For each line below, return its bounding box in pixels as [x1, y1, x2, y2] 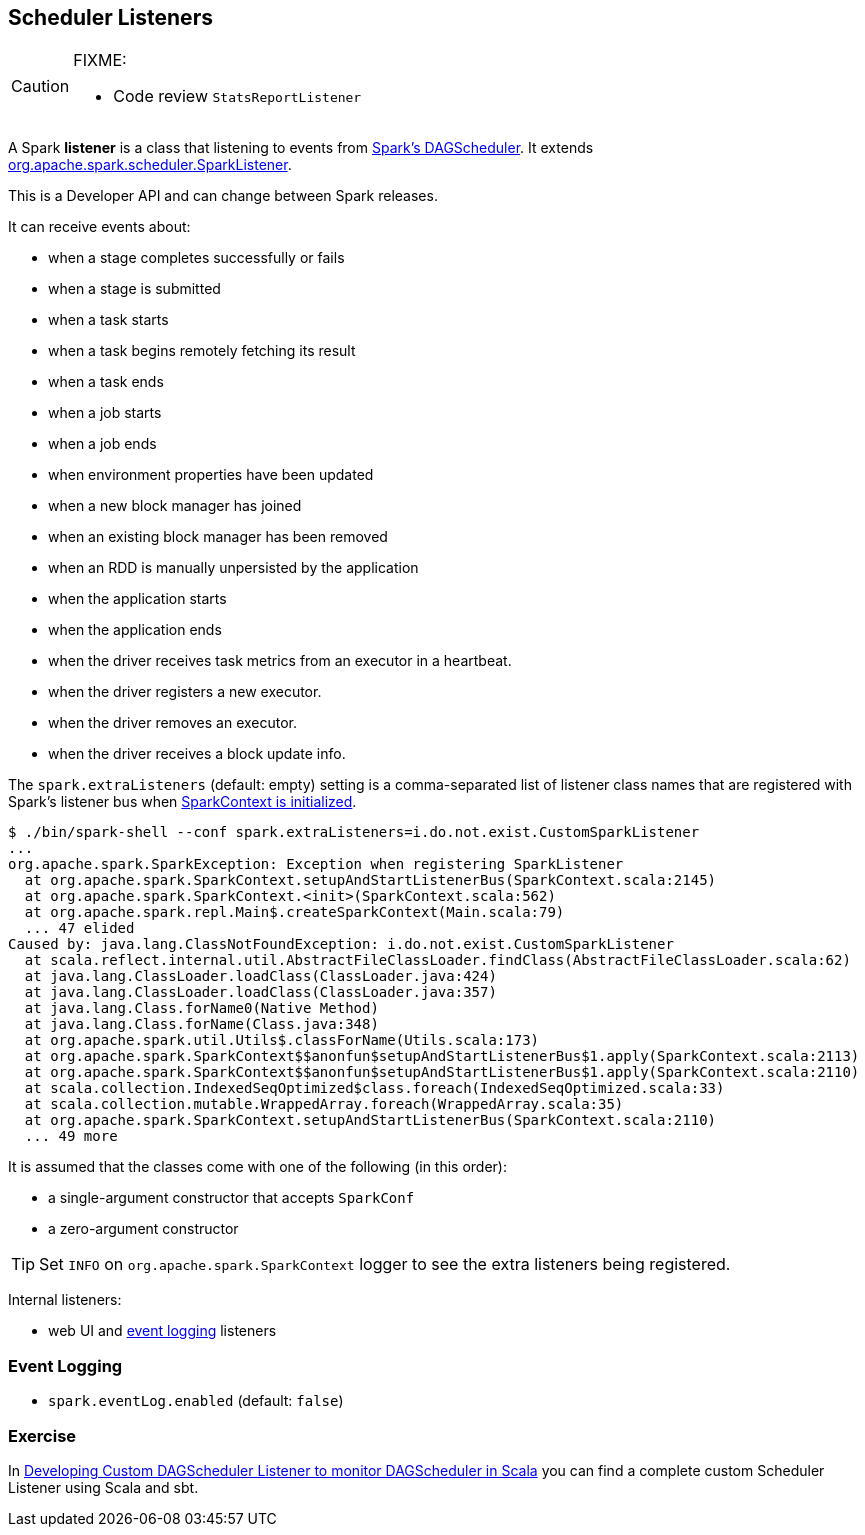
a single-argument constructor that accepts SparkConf [48, 1189, 415, 1207]
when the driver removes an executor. [48, 714, 298, 732]
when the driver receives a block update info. [48, 745, 346, 763]
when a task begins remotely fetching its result [48, 342, 356, 360]
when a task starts [48, 311, 169, 329]
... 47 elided [24, 920, 135, 937]
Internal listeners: [8, 1291, 122, 1309]
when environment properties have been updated [48, 466, 374, 484]
